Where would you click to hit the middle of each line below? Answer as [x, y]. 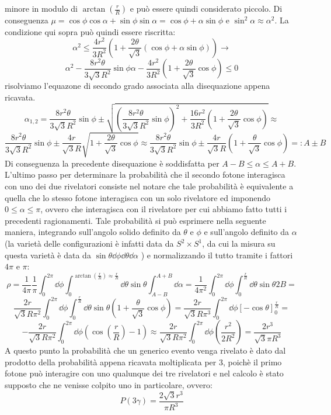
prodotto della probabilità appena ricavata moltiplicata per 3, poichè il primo [143, 362]
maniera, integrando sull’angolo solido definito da [93, 232]
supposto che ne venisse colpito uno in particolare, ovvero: [109, 385]
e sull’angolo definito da [247, 232]
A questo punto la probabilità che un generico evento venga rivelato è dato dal [145, 350]
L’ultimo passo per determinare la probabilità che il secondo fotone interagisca [145, 174]
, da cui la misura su [239, 243]
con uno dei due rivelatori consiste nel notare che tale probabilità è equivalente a [149, 186]
